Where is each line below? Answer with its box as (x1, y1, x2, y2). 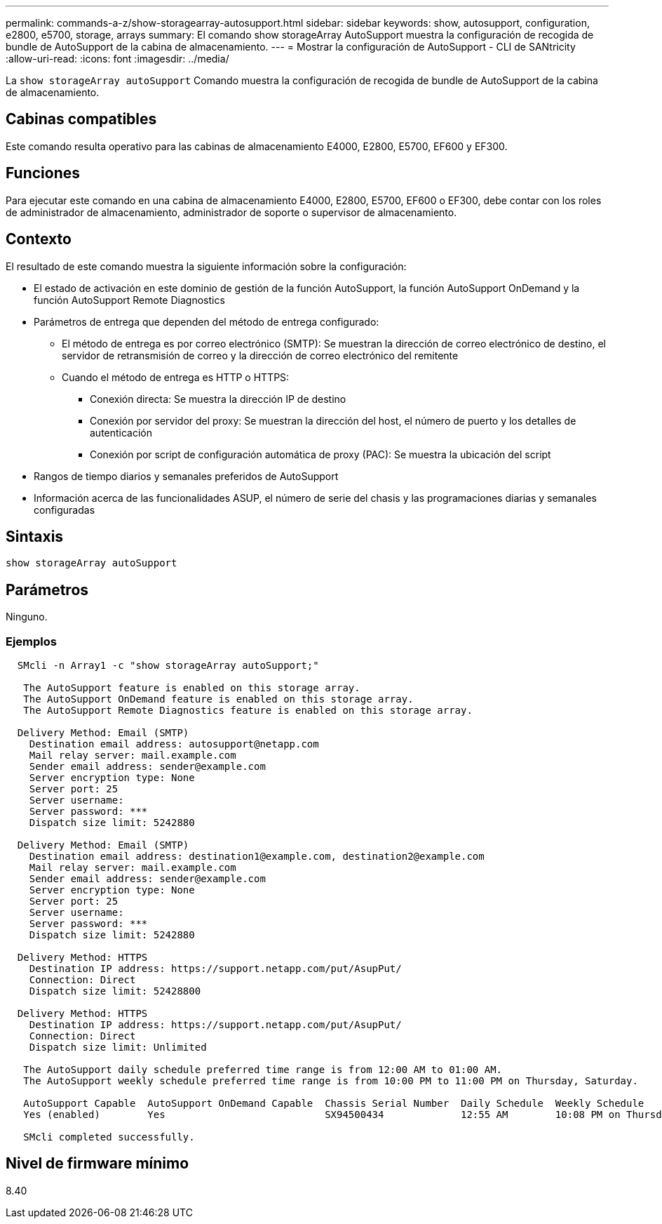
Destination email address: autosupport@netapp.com (29, 738, 319, 750)
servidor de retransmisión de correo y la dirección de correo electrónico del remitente (62, 349, 459, 361)
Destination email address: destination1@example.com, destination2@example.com (29, 850, 485, 862)
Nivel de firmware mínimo (6, 1155, 189, 1173)
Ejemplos (6, 634, 57, 648)
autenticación (90, 426, 153, 439)
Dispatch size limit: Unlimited (29, 1041, 207, 1053)
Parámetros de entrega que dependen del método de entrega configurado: (34, 315, 379, 328)
